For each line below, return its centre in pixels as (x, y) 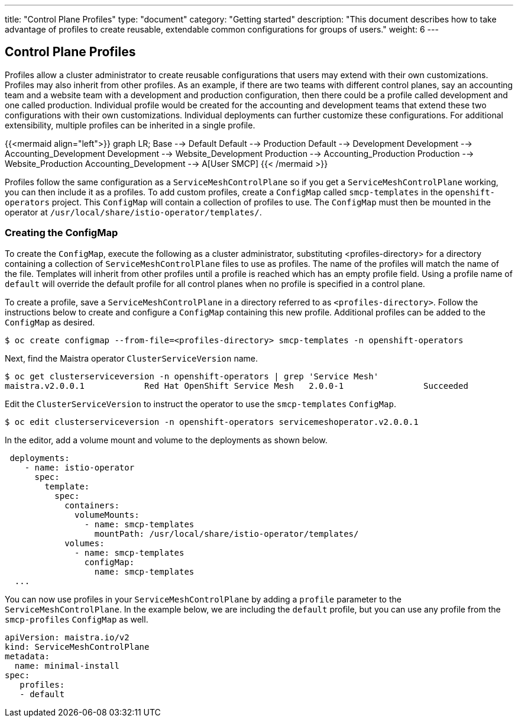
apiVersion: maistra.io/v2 (67, 637)
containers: (92, 505)
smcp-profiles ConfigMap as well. (77, 619)
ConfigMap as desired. (50, 322)
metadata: (27, 656)
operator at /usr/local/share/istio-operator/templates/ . (133, 212)
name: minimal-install (67, 665)
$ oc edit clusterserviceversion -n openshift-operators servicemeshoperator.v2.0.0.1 (212, 422)
